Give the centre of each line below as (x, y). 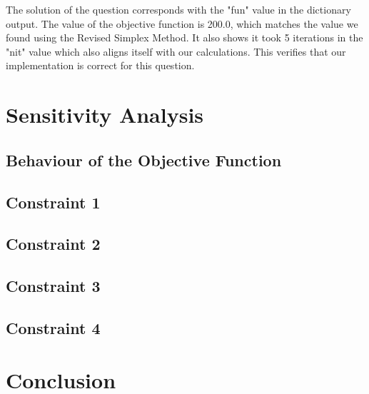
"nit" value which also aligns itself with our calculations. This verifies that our (176, 51)
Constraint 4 (53, 327)
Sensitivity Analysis (105, 115)
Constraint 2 (53, 244)
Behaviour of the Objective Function (144, 160)
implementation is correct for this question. (100, 65)
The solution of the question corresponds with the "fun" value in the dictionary (178, 9)
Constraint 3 (53, 286)
